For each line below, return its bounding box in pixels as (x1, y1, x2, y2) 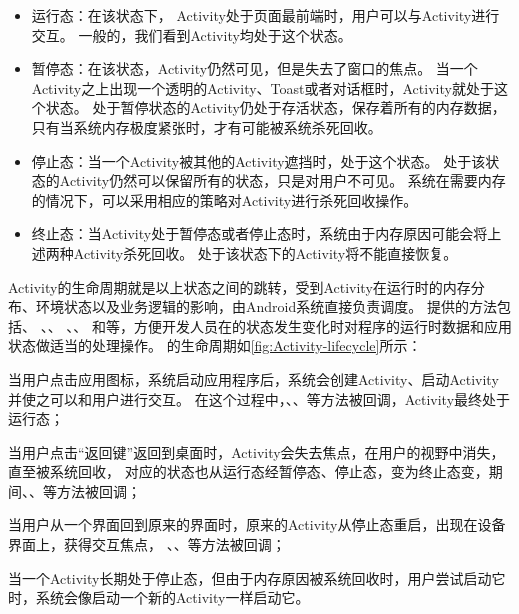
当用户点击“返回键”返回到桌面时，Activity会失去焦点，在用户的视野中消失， (8, 441, 505, 462)
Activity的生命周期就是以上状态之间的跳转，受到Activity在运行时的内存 (8, 276, 471, 297)
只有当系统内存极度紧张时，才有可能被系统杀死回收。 (31, 116, 382, 137)
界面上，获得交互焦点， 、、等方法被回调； (8, 534, 286, 555)
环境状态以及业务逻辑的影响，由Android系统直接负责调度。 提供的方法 (35, 296, 497, 317)
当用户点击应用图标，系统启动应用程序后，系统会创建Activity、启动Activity (8, 368, 499, 389)
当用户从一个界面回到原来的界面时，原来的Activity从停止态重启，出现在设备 (8, 514, 506, 535)
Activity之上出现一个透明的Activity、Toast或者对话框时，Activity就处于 (31, 77, 494, 98)
